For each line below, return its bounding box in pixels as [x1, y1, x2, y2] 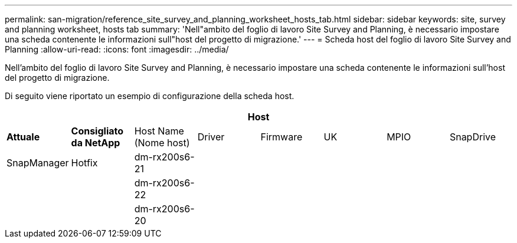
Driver [197, 131, 225, 143]
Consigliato [71, 125, 124, 137]
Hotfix [71, 157, 98, 169]
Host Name [134, 125, 184, 137]
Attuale [6, 131, 40, 143]
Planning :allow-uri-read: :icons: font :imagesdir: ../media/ [5, 44, 229, 54]
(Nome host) [134, 137, 190, 149]
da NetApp [71, 137, 120, 149]
